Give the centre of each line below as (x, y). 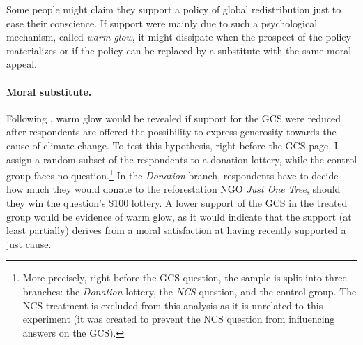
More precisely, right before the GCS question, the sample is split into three (185, 278)
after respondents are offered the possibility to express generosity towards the (171, 132)
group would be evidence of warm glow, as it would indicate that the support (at (179, 216)
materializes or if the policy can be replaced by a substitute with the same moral (179, 50)
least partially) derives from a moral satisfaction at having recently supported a (176, 230)
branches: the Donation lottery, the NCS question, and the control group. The (190, 291)
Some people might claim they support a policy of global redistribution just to (174, 9)
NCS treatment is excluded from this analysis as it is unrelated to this (173, 305)
